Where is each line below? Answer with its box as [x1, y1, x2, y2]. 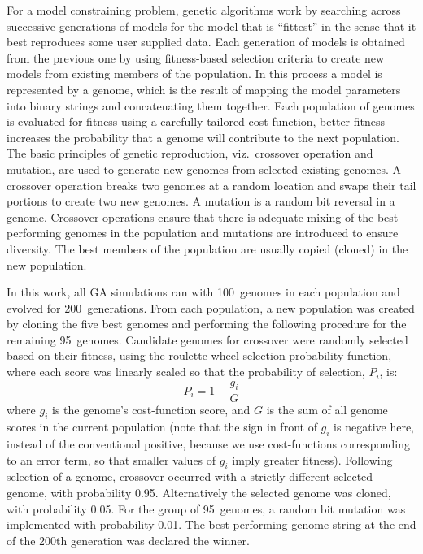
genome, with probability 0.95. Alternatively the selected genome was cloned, [7, 484, 391, 501]
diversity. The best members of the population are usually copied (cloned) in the [7, 240, 408, 257]
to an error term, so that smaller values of [7, 451, 216, 468]
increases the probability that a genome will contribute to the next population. [7, 128, 399, 145]
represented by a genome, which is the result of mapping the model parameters [7, 80, 401, 97]
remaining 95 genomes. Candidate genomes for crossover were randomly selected [7, 331, 408, 348]
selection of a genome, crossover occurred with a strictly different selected [7, 468, 373, 485]
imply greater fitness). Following [232, 451, 393, 468]
